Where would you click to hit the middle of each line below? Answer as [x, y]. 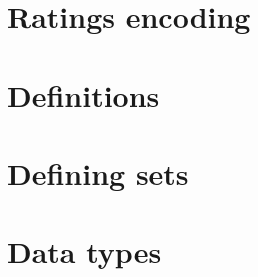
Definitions [83, 94]
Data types [84, 251]
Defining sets [98, 172]
